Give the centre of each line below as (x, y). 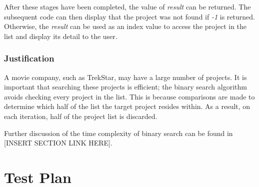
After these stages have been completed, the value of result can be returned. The (127, 6)
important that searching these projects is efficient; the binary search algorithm (125, 87)
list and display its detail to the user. (61, 36)
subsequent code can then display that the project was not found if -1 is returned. (129, 16)
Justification (29, 58)
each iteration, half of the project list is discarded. (81, 116)
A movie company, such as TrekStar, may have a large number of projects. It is (125, 77)
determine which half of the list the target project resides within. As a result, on (127, 106)
